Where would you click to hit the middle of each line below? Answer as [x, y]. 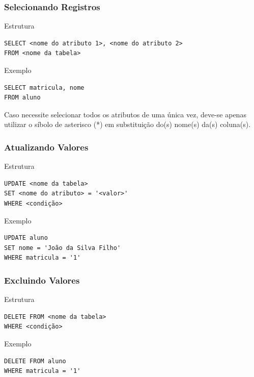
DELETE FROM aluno [35, 361]
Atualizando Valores [46, 147]
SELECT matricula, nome [44, 87]
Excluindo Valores [42, 280]
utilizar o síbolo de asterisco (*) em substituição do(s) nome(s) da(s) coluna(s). [128, 124]
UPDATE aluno [26, 238]
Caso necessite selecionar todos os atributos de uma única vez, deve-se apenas [125, 114]
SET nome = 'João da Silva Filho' [63, 248]
